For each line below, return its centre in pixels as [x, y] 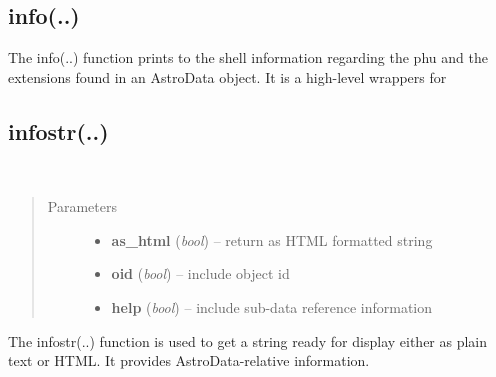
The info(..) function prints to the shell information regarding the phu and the [248, 57]
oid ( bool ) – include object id [200, 273]
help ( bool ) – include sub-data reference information [272, 306]
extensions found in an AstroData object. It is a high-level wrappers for [227, 76]
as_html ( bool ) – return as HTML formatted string [272, 239]
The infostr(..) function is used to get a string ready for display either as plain [248, 340]
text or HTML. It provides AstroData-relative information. [189, 360]
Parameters [82, 206]
